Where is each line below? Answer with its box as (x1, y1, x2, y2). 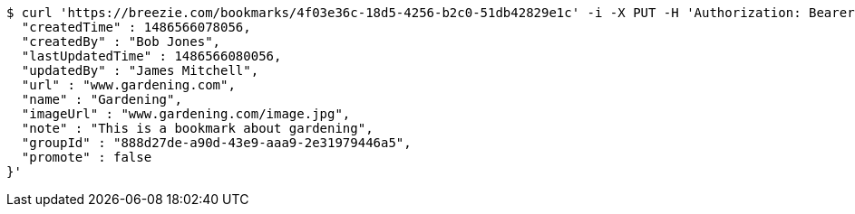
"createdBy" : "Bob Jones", (21, 34, 221, 49)
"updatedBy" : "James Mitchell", (21, 63, 259, 78)
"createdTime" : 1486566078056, (21, 20, 251, 34)
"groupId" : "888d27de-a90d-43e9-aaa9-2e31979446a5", (21, 135, 412, 150)
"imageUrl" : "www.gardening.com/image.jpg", (21, 107, 351, 121)
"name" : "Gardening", (21, 92, 182, 107)
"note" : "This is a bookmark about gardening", (21, 121, 374, 135)
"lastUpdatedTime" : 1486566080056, (21, 49, 282, 63)
